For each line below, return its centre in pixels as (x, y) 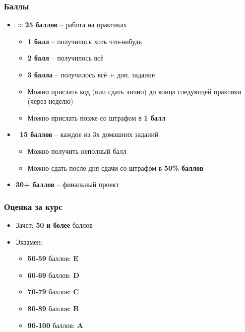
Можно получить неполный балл (77, 151)
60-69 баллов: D (53, 275)
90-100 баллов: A (55, 325)
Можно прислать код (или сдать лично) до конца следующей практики (134, 91)
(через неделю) (50, 101)
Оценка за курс (33, 206)
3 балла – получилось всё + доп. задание (91, 74)
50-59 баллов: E (53, 258)
